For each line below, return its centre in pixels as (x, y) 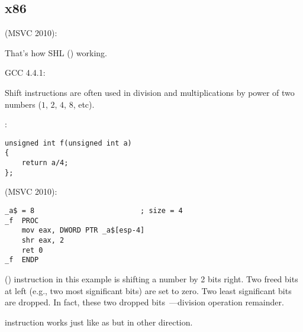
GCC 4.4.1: (25, 72)
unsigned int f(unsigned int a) (68, 143)
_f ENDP (22, 260)
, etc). (84, 104)
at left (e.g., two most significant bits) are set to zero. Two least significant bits (148, 290)
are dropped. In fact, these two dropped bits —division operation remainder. (144, 302)
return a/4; (45, 163)
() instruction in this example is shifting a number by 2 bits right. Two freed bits (151, 278)
